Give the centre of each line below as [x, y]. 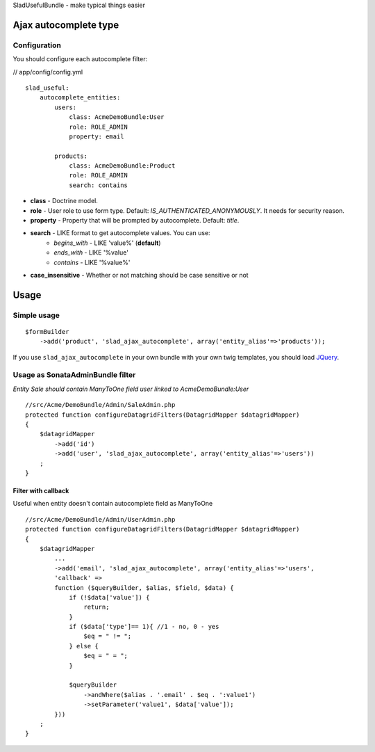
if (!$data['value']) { [109, 597]
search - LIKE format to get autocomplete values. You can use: [120, 233]
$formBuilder [47, 331]
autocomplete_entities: [80, 98]
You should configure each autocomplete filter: [80, 59]
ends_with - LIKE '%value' [91, 253]
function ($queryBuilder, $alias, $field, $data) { [144, 587]
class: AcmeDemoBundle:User [117, 117]
